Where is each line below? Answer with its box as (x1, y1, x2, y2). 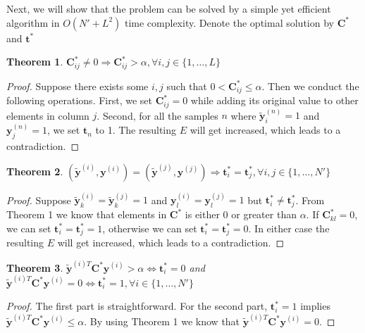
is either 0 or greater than (185, 207, 297, 222)
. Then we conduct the (261, 78, 359, 93)
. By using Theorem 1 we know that (84, 313, 240, 328)
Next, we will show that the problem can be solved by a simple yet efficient (6, 1, 331, 15)
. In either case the (248, 220, 330, 235)
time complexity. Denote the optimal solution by (124, 15, 334, 30)
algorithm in (6, 15, 60, 30)
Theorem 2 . (6, 163, 63, 178)
